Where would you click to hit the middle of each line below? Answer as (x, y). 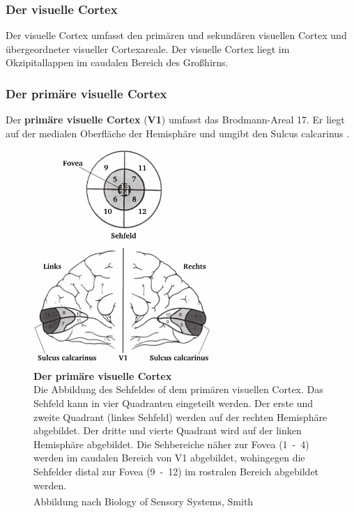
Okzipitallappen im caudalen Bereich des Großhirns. (117, 62)
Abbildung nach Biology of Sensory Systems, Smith (144, 501)
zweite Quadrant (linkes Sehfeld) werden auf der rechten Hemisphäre (180, 416)
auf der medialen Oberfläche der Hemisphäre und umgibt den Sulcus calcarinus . (178, 133)
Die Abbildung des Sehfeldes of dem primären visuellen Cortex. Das (178, 389)
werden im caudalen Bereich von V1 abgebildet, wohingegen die (169, 458)
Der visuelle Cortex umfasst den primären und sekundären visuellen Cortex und (176, 35)
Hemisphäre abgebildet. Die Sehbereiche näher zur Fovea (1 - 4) (171, 444)
